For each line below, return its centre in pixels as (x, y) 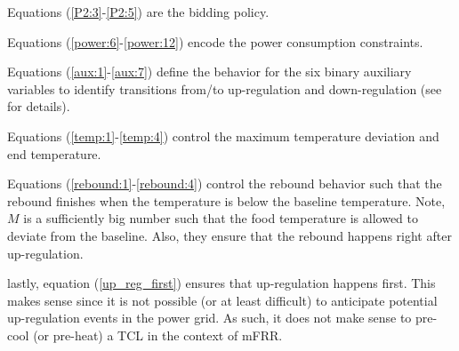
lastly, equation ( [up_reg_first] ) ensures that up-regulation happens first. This (221, 283)
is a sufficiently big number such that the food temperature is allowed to (221, 218)
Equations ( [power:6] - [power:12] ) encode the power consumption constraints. (215, 41)
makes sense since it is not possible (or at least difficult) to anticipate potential (222, 300)
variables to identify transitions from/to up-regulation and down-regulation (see (225, 88)
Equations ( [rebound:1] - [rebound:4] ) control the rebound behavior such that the (225, 183)
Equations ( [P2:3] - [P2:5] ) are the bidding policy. (138, 12)
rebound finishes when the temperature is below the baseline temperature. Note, (226, 200)
